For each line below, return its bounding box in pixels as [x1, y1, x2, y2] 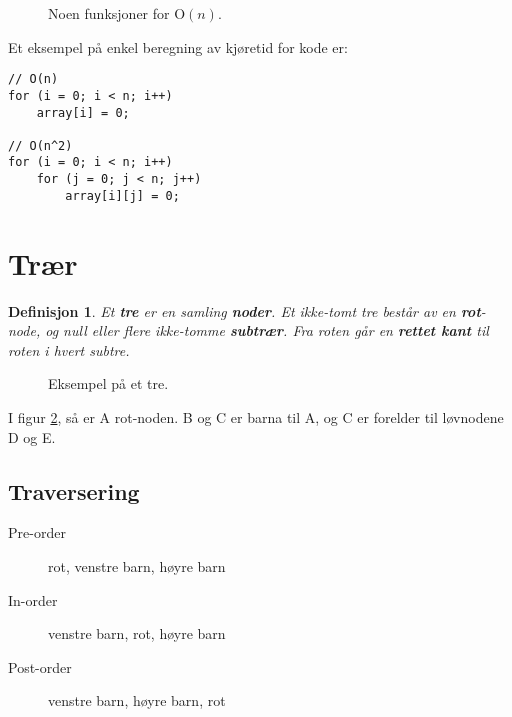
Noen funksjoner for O [48, 3, 186, 23]
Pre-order [8, 522, 66, 543]
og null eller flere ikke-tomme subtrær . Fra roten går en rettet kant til [45, 320, 489, 341]
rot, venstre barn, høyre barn [48, 555, 226, 576]
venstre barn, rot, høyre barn [48, 623, 226, 644]
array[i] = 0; [36, 105, 130, 120]
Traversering [8, 475, 140, 506]
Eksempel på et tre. [48, 373, 169, 394]
